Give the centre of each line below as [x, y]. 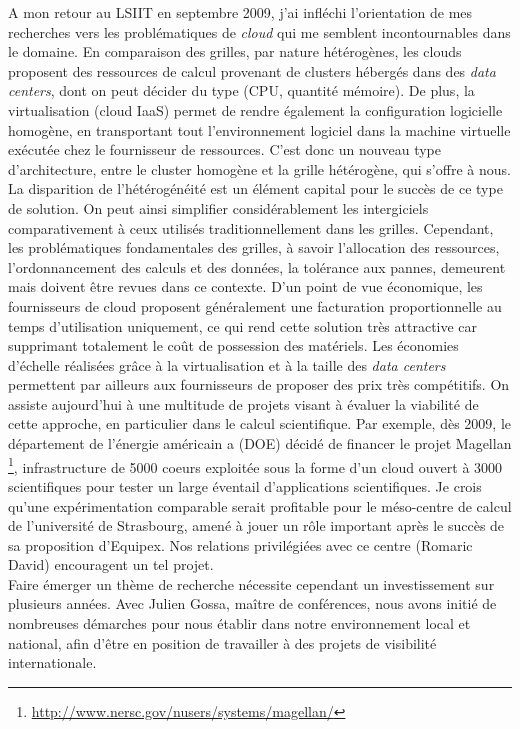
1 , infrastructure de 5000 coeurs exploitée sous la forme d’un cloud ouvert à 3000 [255, 465]
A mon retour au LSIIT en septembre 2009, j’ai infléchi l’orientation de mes [240, 12]
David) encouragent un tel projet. [111, 564]
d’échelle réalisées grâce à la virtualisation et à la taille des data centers [227, 364]
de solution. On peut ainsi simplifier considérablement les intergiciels [218, 207]
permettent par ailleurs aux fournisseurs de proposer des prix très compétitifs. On [259, 384]
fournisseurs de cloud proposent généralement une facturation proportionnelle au [255, 305]
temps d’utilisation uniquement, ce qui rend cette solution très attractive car [243, 325]
